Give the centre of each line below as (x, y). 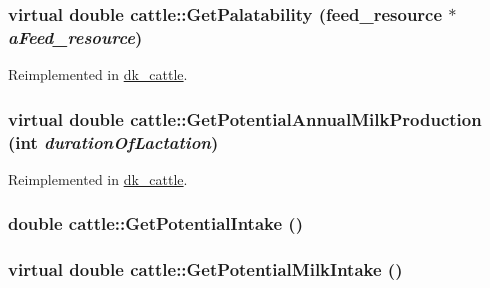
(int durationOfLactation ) (113, 141)
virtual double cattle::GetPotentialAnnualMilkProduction (245, 118)
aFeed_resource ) (75, 36)
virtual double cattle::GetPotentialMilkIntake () (205, 269)
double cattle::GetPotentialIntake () (155, 223)
